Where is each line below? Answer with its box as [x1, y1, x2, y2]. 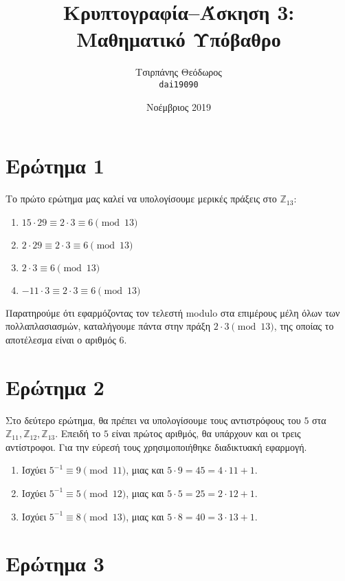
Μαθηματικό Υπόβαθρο [76, 25, 281, 53]
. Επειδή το [55, 426, 101, 441]
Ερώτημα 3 [5, 549, 104, 578]
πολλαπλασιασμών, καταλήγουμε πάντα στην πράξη [5, 319, 211, 333]
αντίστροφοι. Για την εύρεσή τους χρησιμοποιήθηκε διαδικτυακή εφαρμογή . [5, 439, 307, 454]
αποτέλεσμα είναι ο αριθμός [5, 332, 116, 346]
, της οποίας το [274, 319, 334, 333]
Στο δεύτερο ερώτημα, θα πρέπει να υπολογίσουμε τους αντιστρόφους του [5, 412, 301, 427]
